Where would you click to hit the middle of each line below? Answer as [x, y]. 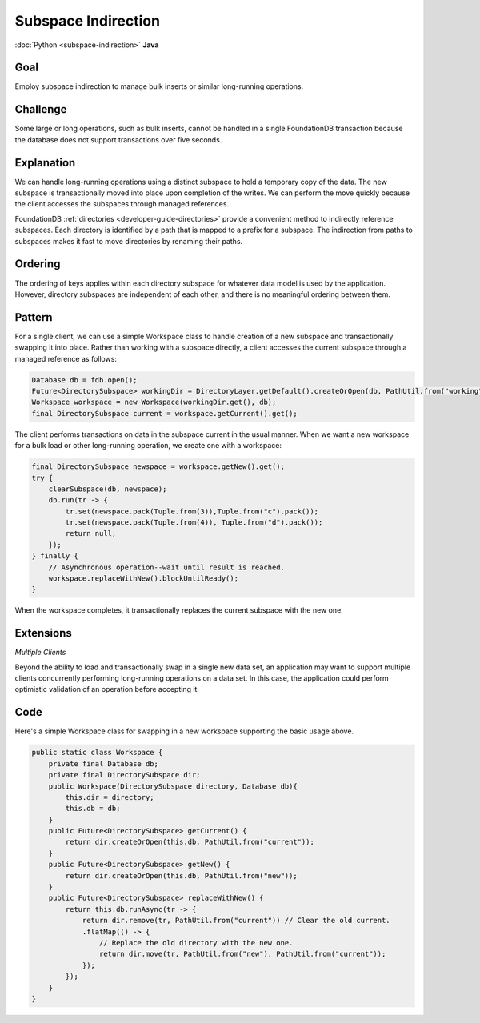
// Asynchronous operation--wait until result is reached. [167, 567]
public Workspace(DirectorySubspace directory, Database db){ [173, 786]
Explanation [45, 163]
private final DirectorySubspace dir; [124, 775]
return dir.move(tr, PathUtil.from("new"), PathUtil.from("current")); [242, 954]
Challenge [41, 109]
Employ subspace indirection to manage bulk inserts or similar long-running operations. [159, 86]
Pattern [34, 317]
